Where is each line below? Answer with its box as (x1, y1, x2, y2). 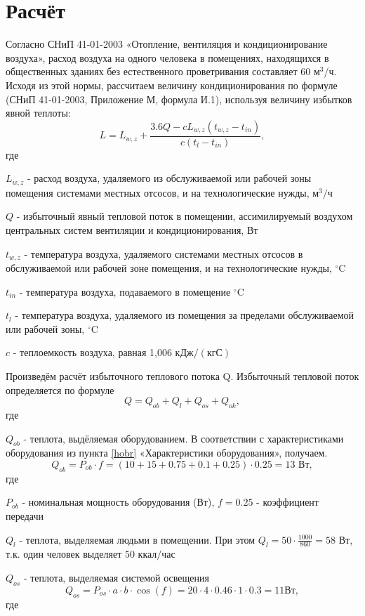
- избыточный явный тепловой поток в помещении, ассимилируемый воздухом (16, 209, 353, 223)
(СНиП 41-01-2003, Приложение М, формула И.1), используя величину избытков (6, 91, 352, 106)
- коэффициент (256, 494, 319, 509)
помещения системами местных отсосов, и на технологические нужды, (6, 185, 310, 199)
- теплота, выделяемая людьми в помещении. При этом (19, 532, 255, 546)
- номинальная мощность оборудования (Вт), (22, 494, 215, 509)
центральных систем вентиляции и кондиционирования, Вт (6, 222, 258, 237)
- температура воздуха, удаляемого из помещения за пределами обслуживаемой (15, 308, 354, 322)
